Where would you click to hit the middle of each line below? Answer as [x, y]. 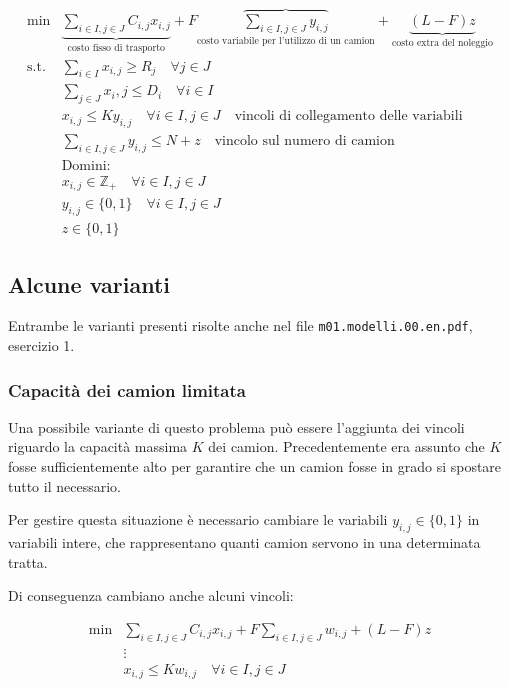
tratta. [28, 561]
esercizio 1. [41, 345]
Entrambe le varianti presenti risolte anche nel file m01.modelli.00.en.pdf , [240, 325]
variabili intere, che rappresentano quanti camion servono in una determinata [244, 542]
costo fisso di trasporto [116, 47]
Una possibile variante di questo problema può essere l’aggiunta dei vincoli [236, 426]
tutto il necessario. [64, 485]
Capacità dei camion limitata [127, 389]
